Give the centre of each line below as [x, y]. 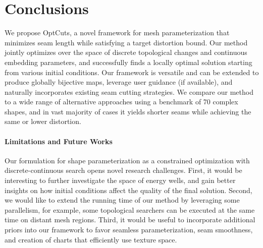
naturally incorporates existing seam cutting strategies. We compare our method [129, 91]
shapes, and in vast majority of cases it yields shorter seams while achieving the [128, 111]
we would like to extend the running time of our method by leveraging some [122, 200]
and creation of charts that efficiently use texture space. [91, 239]
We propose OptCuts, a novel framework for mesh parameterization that [117, 33]
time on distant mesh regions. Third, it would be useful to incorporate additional [130, 220]
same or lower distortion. [43, 121]
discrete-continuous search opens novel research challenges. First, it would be [123, 170]
